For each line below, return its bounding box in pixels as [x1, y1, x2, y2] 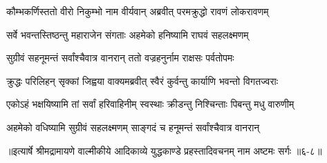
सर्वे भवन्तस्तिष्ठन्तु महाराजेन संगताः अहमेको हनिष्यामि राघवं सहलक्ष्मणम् [6, 27, 249, 41]
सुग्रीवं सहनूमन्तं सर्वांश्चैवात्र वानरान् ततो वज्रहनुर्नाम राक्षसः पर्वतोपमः [6, 50, 234, 65]
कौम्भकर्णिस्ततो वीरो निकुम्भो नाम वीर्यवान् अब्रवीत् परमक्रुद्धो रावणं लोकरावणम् [6, 4, 269, 18]
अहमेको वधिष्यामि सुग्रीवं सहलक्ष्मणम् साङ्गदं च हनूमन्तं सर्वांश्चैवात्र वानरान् [6, 119, 260, 134]
